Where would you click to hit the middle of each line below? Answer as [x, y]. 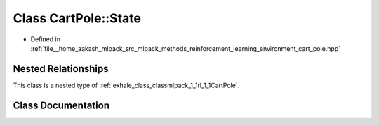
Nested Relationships [61, 69]
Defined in [46, 39]
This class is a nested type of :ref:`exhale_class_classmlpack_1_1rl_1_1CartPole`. [126, 85]
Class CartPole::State [77, 18]
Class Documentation [61, 105]
